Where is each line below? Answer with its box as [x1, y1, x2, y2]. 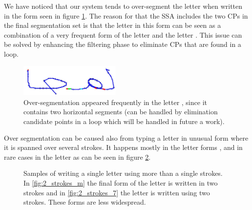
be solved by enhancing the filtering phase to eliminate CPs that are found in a [4, 39, 241, 49]
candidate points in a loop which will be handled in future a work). [23, 116, 225, 126]
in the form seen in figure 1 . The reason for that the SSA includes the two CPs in [4, 10, 248, 21]
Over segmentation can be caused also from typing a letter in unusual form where [4, 132, 249, 143]
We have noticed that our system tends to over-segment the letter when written [4, 1, 243, 11]
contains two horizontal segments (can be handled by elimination [23, 106, 218, 117]
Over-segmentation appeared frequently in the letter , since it [23, 97, 207, 107]
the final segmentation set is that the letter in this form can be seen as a [4, 20, 221, 30]
